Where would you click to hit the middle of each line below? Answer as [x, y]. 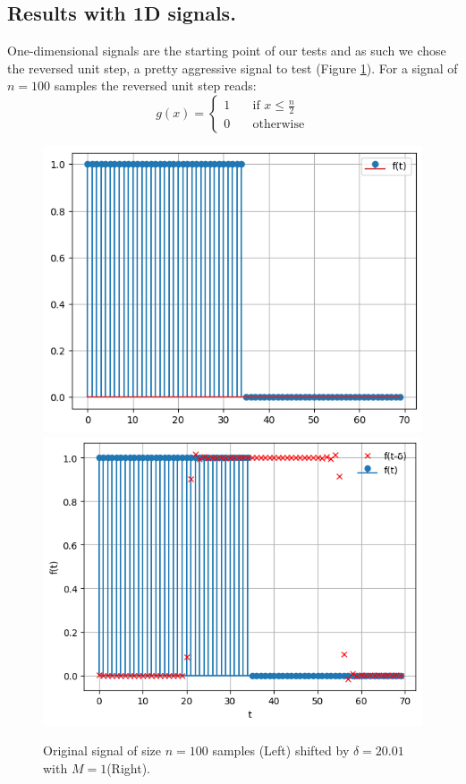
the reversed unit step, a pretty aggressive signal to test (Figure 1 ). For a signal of [233, 68]
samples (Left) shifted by [281, 750]
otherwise [279, 125]
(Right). [128, 767]
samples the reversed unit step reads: [155, 85]
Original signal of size [102, 750]
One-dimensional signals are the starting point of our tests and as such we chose [227, 51]
